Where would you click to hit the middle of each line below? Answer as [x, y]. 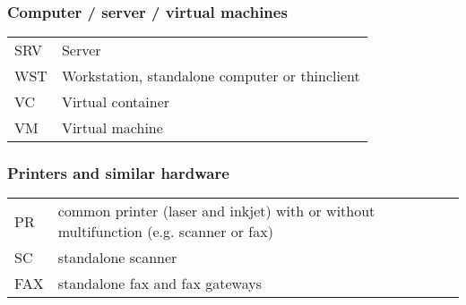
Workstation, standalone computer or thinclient [211, 76]
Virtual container [116, 102]
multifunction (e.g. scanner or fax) [165, 232]
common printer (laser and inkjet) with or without [216, 211]
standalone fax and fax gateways [160, 284]
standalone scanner [117, 258]
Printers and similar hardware [118, 173]
